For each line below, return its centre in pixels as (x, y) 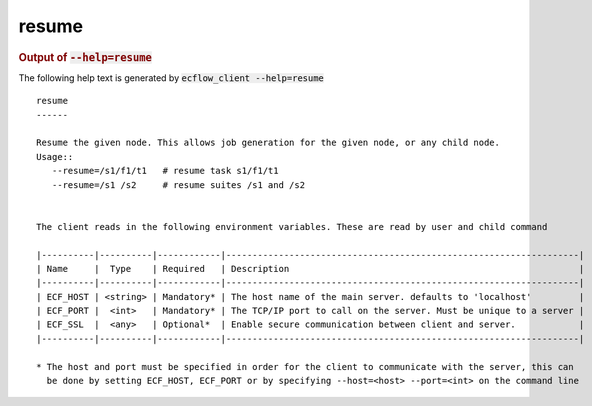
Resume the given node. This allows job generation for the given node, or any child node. (268, 143)
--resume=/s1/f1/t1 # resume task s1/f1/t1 (165, 171)
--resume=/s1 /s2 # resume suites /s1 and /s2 (178, 184)
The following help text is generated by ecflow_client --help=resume (171, 77)
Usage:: (55, 156)
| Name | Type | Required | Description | (310, 268)
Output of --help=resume (85, 57)
